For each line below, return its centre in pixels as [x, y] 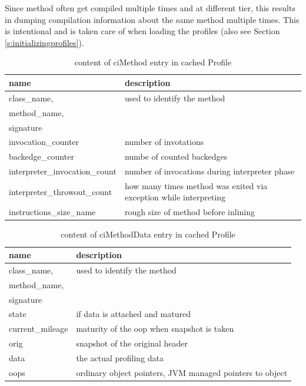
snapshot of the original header [132, 343]
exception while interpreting [175, 197]
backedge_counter [41, 156]
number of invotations [164, 142]
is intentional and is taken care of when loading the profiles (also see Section [142, 31]
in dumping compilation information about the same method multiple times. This [152, 19]
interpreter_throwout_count [61, 191]
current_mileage [39, 329]
